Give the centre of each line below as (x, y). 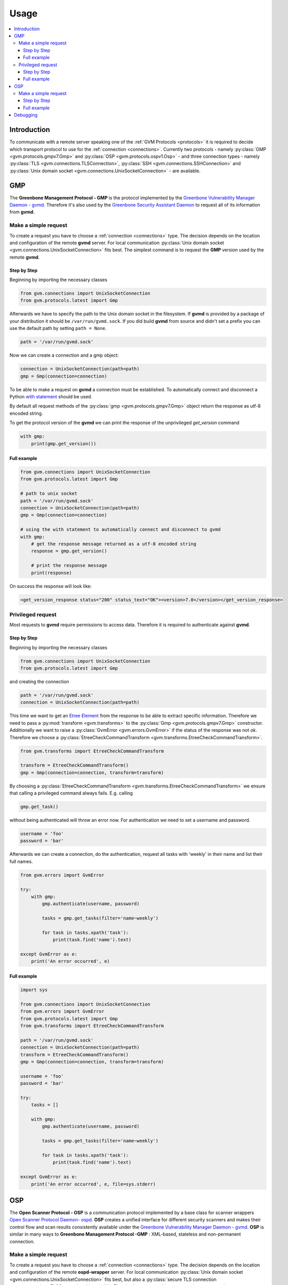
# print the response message (69, 566)
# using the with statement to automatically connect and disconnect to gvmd (120, 530)
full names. (21, 861)
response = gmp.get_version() (69, 551)
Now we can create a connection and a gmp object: (64, 355)
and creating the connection (39, 682)
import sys (34, 990)
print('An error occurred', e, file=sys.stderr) (93, 1184)
